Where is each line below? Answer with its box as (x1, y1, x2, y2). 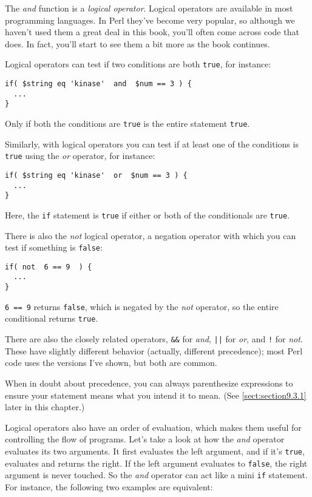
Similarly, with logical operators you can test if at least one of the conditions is (5, 137, 299, 150)
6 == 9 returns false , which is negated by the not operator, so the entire (5, 300, 279, 313)
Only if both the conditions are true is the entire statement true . (5, 117, 250, 129)
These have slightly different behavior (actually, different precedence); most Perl (5, 344, 303, 357)
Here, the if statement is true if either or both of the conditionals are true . (5, 208, 290, 221)
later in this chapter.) (5, 401, 85, 413)
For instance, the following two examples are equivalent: (5, 480, 213, 493)
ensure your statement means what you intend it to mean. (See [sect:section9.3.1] (5, 388, 307, 401)
